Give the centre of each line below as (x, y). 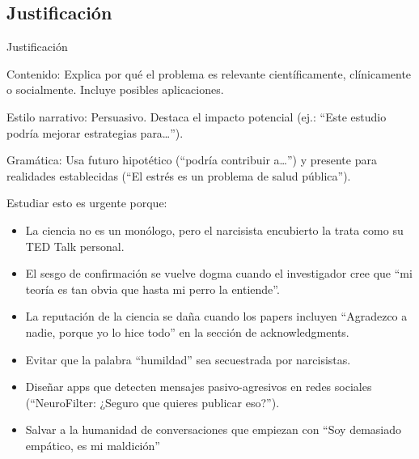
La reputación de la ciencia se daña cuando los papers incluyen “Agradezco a (216, 316)
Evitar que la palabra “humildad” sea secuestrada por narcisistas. (188, 359)
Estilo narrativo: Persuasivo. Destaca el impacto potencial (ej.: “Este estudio (197, 116)
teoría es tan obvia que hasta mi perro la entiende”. (152, 289)
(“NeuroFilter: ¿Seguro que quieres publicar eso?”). (152, 402)
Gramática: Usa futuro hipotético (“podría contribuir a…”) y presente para (192, 160)
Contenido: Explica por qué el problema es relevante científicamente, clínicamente (209, 73)
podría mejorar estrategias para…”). (95, 132)
